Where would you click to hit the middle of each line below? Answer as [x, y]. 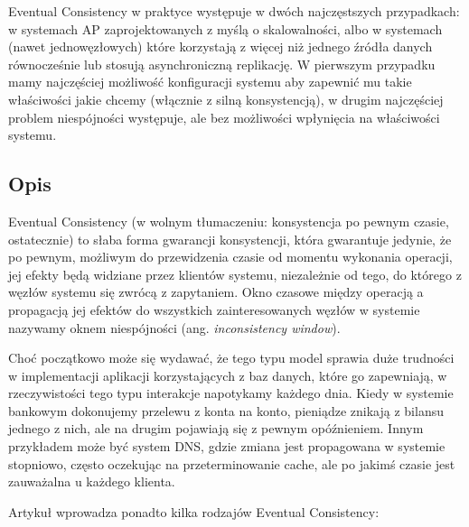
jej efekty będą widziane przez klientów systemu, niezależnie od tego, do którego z [235, 274]
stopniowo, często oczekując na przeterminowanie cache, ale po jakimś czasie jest [232, 463]
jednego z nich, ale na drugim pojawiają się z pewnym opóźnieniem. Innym [216, 428]
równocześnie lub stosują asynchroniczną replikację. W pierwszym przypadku [222, 64]
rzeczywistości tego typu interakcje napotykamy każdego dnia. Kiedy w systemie [231, 393]
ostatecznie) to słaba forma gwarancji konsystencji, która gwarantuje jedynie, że [230, 239]
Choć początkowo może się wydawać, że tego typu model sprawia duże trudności [231, 358]
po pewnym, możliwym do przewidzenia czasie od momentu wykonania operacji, [230, 257]
